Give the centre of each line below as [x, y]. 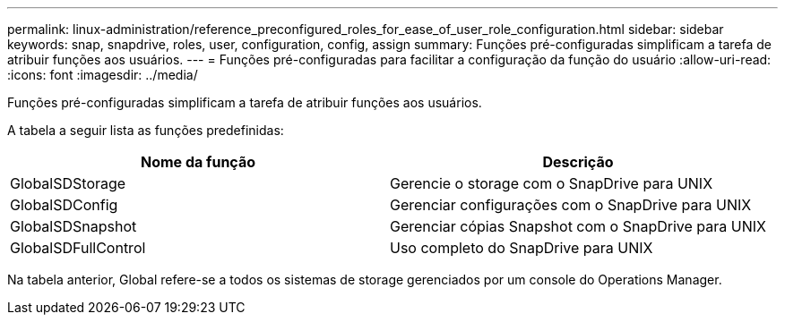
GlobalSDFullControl [78, 248]
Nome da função [198, 162]
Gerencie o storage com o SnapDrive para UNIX [551, 183]
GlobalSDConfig [64, 205]
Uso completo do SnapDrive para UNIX [521, 248]
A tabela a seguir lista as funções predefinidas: [146, 130]
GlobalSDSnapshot [73, 226]
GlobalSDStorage [68, 183]
